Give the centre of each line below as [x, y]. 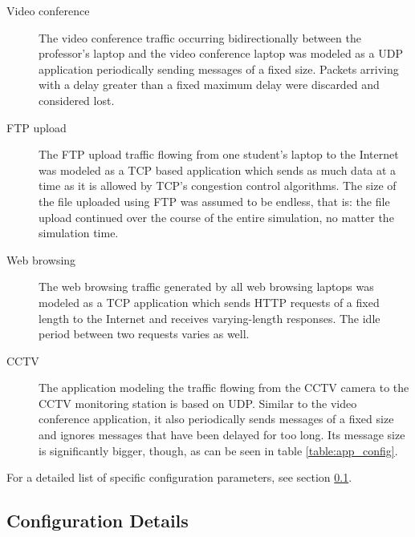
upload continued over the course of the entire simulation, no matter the [216, 217]
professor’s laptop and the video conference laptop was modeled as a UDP [221, 53]
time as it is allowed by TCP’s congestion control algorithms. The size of [218, 186]
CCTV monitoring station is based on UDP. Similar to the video [198, 403]
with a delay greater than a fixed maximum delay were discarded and [209, 85]
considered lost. [77, 100]
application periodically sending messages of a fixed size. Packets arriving [219, 69]
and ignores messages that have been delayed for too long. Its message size [222, 435]
